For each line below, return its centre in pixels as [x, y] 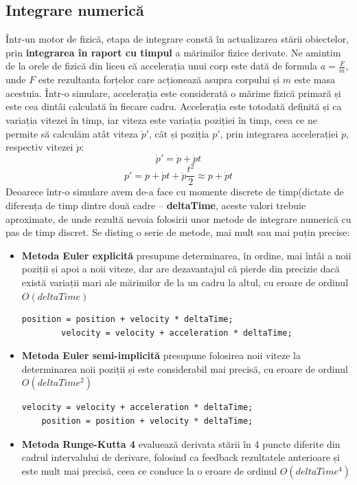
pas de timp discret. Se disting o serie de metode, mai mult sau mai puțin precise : [178, 232]
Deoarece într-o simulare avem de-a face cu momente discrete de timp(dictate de [175, 192]
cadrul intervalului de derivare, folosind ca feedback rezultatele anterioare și [181, 457]
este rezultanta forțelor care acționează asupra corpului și [159, 79]
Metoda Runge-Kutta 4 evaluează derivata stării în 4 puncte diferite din [181, 443]
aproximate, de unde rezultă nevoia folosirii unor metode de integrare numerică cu [178, 218]
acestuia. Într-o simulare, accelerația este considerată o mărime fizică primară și [173, 93]
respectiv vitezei [39, 147]
